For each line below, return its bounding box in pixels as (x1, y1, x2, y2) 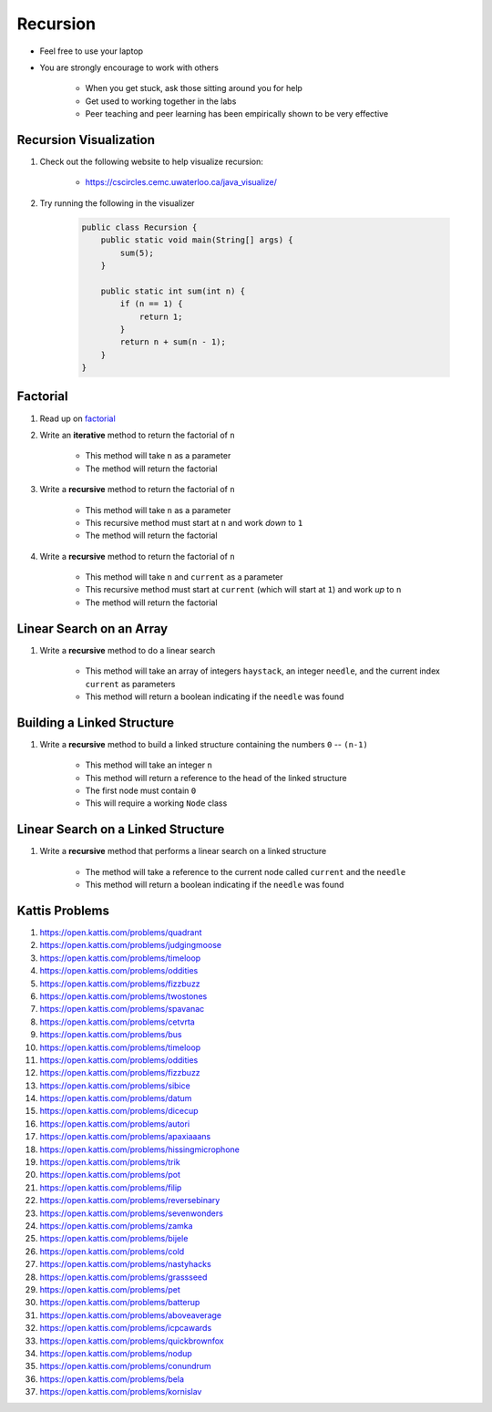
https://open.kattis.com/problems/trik (39, 1157, 181, 1168)
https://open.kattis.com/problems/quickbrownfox (39, 1335, 224, 1346)
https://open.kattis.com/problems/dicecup (39, 1106, 199, 1117)
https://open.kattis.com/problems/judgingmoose (39, 940, 222, 951)
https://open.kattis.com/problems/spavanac (39, 1004, 205, 1015)
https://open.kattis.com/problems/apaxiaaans (39, 1131, 211, 1142)
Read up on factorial (39, 413, 116, 424)
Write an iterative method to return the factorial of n (39, 429, 236, 440)
